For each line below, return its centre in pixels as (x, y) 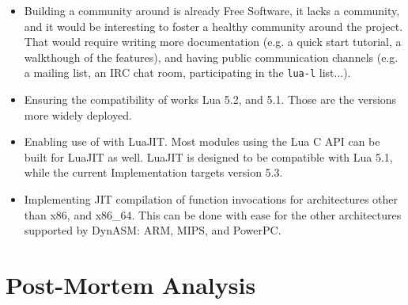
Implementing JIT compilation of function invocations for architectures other (211, 199)
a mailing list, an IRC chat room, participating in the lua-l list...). (187, 72)
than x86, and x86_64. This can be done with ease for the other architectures (213, 214)
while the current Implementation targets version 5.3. (153, 172)
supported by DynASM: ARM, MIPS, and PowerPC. (153, 230)
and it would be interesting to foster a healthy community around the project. (213, 26)
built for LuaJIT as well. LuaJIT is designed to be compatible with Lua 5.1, (208, 156)
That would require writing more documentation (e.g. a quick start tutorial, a (213, 42)
